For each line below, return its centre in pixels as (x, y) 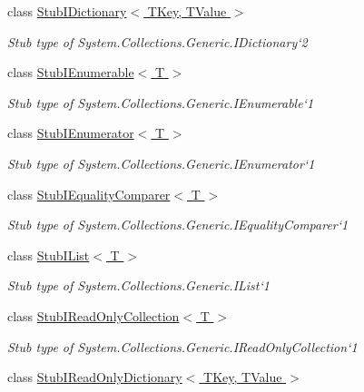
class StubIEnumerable (71, 72)
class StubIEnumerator (71, 133)
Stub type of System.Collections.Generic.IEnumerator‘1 (161, 163)
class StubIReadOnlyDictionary (95, 377)
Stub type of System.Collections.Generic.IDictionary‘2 (157, 41)
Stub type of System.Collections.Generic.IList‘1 (138, 285)
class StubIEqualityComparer (89, 194)
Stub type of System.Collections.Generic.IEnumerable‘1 (161, 102)
